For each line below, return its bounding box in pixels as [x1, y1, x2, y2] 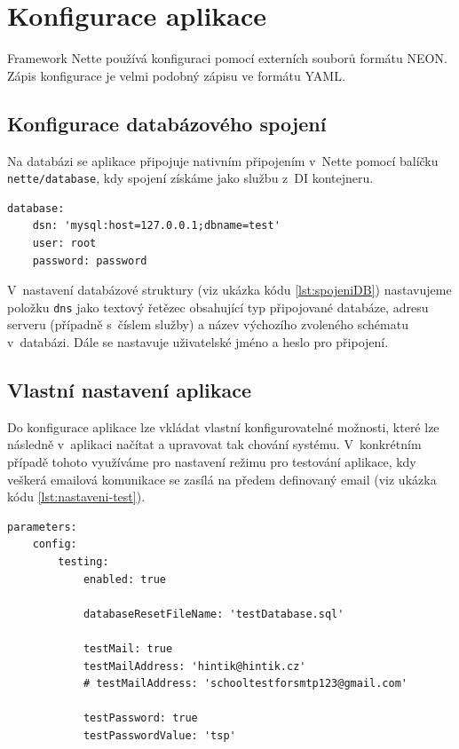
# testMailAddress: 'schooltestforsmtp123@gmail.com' [83, 677, 408, 690]
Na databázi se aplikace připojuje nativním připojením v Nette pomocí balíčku [7, 151, 439, 170]
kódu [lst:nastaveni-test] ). [7, 487, 146, 506]
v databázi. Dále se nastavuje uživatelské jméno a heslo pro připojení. [7, 332, 389, 351]
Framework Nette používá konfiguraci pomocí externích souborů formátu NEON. [7, 49, 447, 67]
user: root [32, 236, 97, 249]
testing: [58, 555, 109, 568]
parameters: [7, 520, 77, 533]
